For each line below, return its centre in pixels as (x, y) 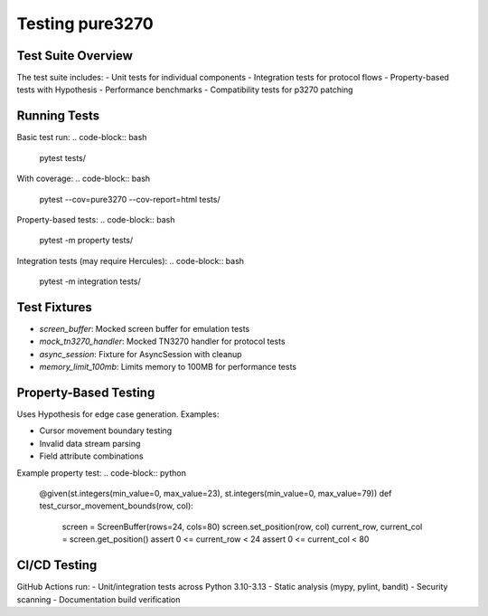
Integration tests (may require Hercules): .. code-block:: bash (130, 261)
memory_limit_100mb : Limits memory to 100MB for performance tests (168, 367)
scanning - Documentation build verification (99, 599)
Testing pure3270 (85, 24)
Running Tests (58, 116)
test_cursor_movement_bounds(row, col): (116, 506)
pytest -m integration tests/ (90, 281)
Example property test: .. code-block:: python (102, 473)
